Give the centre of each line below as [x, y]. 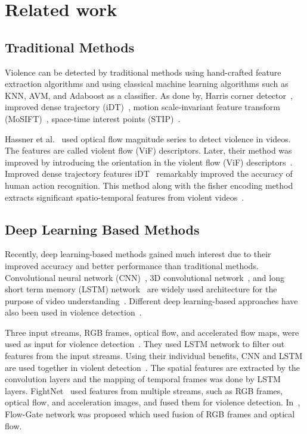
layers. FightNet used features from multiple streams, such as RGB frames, [144, 390]
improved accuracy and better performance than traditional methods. [132, 265]
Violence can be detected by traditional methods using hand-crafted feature [143, 72]
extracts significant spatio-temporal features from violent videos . [125, 197]
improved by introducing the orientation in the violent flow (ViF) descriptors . [149, 162]
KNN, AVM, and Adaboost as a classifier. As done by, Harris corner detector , [149, 95]
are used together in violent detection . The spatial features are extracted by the [153, 367]
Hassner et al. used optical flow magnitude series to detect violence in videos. [148, 138]
